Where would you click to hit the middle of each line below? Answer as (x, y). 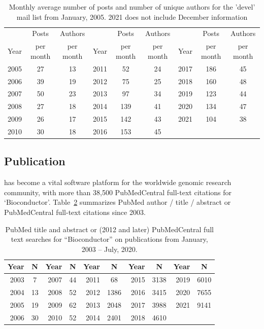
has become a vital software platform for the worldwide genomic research (118, 182)
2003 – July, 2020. (109, 249)
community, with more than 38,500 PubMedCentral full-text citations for (118, 192)
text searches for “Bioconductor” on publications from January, (109, 239)
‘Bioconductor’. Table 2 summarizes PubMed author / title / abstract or (118, 202)
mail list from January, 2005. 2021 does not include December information (132, 16)
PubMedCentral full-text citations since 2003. (75, 212)
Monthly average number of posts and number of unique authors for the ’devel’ (132, 7)
